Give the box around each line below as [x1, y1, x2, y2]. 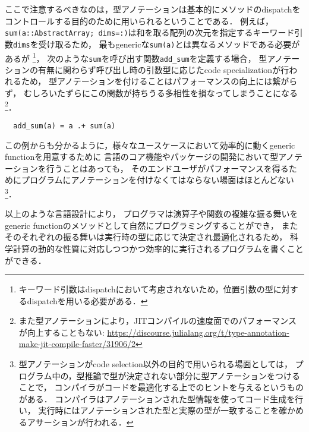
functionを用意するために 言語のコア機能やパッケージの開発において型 [5, 150, 279, 163]
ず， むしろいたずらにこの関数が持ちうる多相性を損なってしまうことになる [5, 87, 298, 99]
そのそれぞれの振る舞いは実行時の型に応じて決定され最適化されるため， [5, 231, 288, 243]
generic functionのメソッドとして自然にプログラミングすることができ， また [5, 219, 298, 231]
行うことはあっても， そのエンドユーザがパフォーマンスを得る [46, 162, 289, 174]
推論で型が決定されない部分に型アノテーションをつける [84, 369, 300, 381]
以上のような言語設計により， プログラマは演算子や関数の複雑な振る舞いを [5, 207, 298, 220]
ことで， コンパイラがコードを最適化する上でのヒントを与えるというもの [18, 381, 304, 393]
